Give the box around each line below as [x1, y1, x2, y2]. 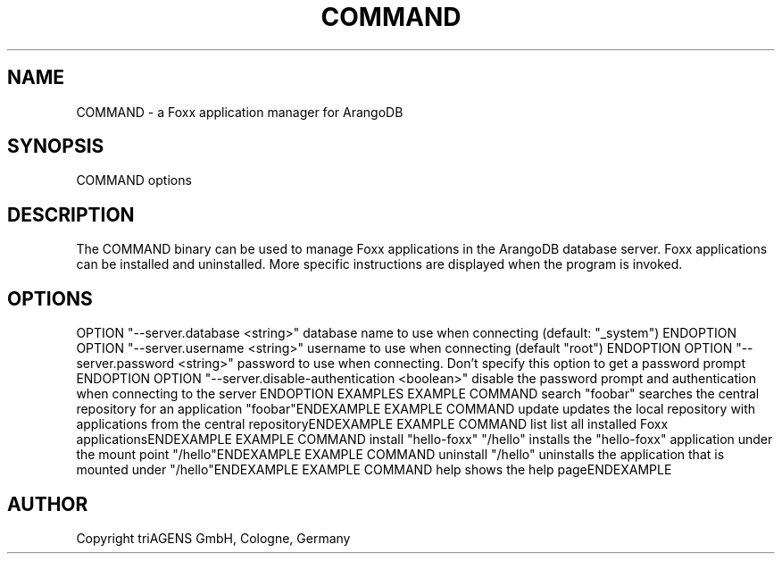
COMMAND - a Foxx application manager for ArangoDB [76, 104, 403, 120]
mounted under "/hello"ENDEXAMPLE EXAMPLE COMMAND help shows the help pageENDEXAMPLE [76, 462, 672, 478]
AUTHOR [7, 492, 88, 515]
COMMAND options [76, 172, 192, 188]
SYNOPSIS [7, 135, 104, 158]
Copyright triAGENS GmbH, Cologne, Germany [76, 530, 351, 546]
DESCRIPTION [7, 203, 135, 226]
